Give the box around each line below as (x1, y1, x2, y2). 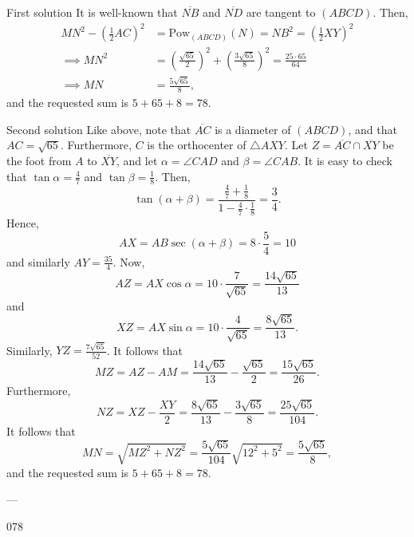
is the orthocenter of (147, 136, 246, 153)
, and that (348, 120, 397, 137)
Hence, (6, 214, 39, 231)
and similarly (6, 253, 70, 270)
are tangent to (246, 4, 316, 20)
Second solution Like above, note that (6, 120, 191, 137)
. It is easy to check (298, 152, 392, 168)
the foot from (6, 152, 72, 168)
